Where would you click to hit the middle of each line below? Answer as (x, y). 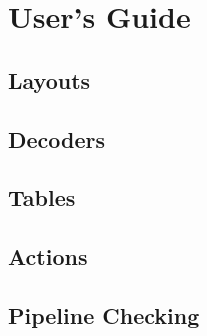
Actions (48, 256)
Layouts (49, 79)
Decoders (57, 138)
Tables (42, 197)
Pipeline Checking (104, 314)
